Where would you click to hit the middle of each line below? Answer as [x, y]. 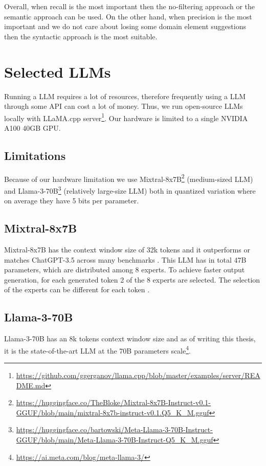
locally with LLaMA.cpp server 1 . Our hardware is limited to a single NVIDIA [126, 117]
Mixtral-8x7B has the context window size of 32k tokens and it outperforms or [127, 250]
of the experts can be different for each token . [77, 289]
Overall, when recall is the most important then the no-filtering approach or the [130, 6]
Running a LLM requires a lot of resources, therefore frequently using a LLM [125, 96]
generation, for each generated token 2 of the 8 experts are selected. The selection [132, 279]
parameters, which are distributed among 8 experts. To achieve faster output [125, 270]
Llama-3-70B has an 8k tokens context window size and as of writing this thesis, [130, 339]
